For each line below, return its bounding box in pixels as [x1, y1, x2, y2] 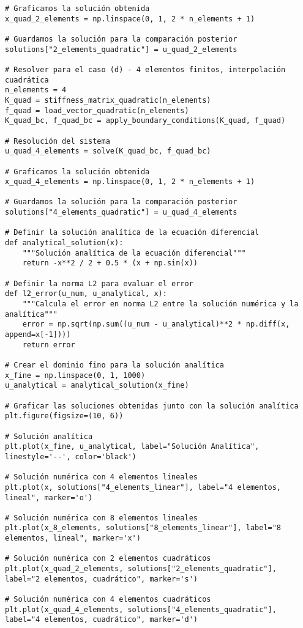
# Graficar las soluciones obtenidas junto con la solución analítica [5, 401, 299, 410]
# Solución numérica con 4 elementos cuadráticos [5, 595, 211, 604]
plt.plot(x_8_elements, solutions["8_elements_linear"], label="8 [5, 523, 282, 533]
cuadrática [5, 75, 49, 84]
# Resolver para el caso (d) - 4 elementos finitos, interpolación [5, 65, 286, 74]
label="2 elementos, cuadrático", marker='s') [5, 574, 198, 583]
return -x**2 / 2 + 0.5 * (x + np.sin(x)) [22, 259, 198, 268]
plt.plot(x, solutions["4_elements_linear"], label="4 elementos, [5, 482, 282, 492]
